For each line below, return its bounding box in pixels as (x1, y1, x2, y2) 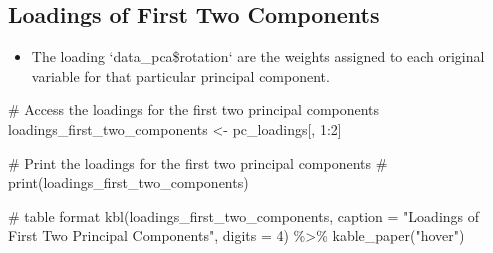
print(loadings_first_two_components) (8, 172, 249, 193)
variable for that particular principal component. (31, 65, 330, 86)
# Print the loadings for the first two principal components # (8, 152, 388, 173)
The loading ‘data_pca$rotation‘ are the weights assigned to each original (31, 46, 485, 67)
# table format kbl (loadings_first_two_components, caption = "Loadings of (8, 205, 480, 226)
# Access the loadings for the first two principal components (8, 99, 380, 120)
